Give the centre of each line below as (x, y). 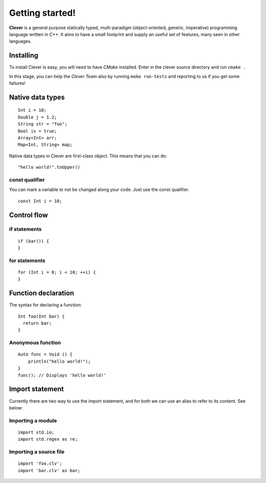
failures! (17, 83)
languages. (20, 41)
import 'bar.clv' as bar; (49, 470)
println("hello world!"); (59, 361)
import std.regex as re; (48, 439)
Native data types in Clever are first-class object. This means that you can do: (88, 156)
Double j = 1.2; (37, 117)
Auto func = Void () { (45, 354)
